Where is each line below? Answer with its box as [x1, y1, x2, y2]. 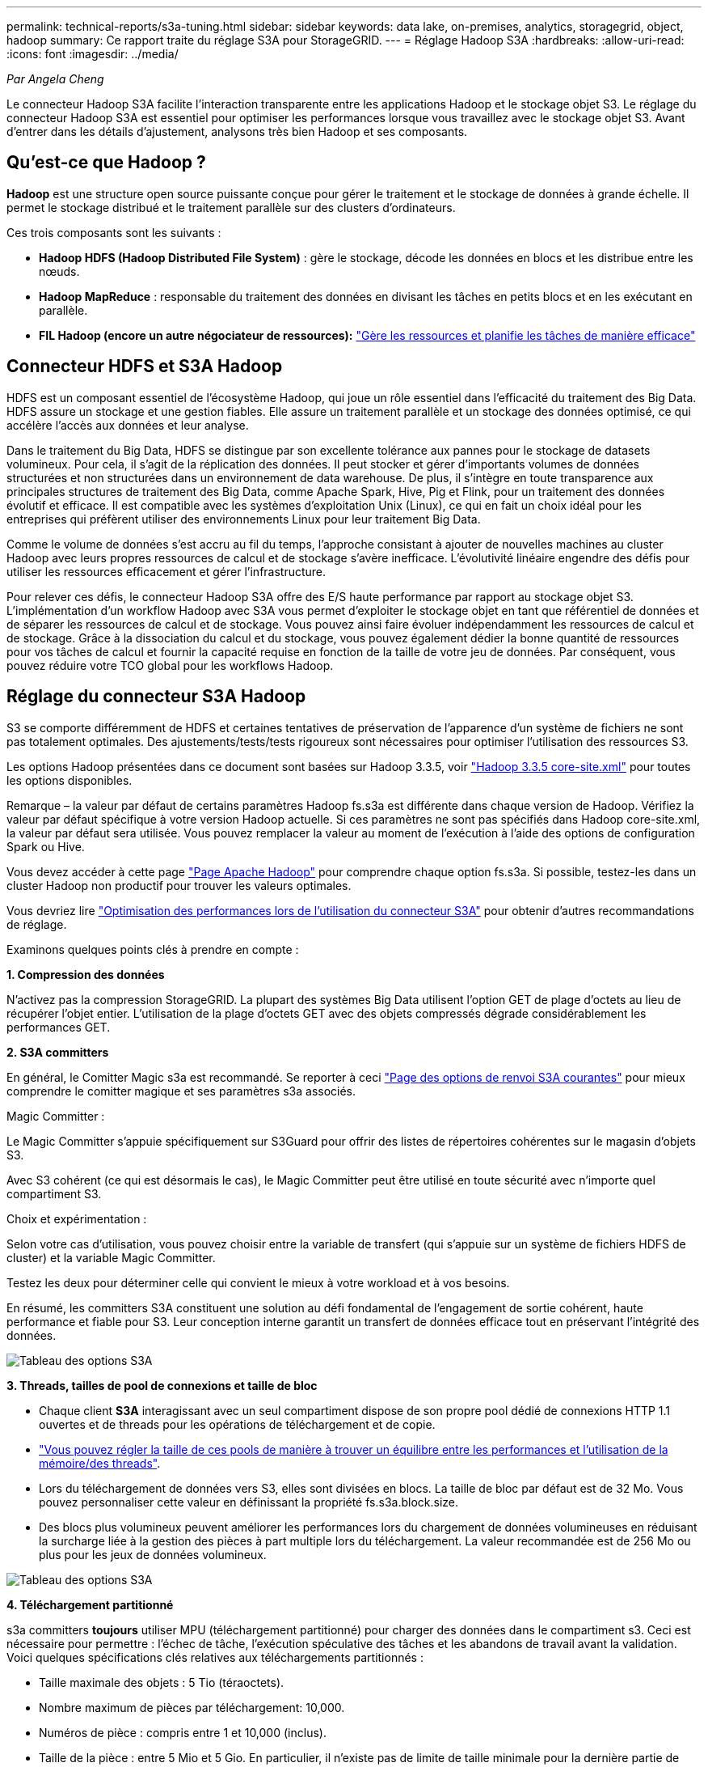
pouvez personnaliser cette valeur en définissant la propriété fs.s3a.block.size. [39, 1494, 459, 1509]
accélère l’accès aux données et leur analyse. [6, 417, 249, 432]
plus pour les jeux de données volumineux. [39, 1547, 267, 1561]
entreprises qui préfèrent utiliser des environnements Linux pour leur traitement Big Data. [6, 511, 481, 526]
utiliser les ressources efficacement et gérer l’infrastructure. [6, 564, 327, 578]
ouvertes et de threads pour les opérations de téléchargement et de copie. [39, 1417, 436, 1431]
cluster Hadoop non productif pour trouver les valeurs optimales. [6, 878, 352, 892]
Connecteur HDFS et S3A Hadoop [6, 356, 283, 377]
